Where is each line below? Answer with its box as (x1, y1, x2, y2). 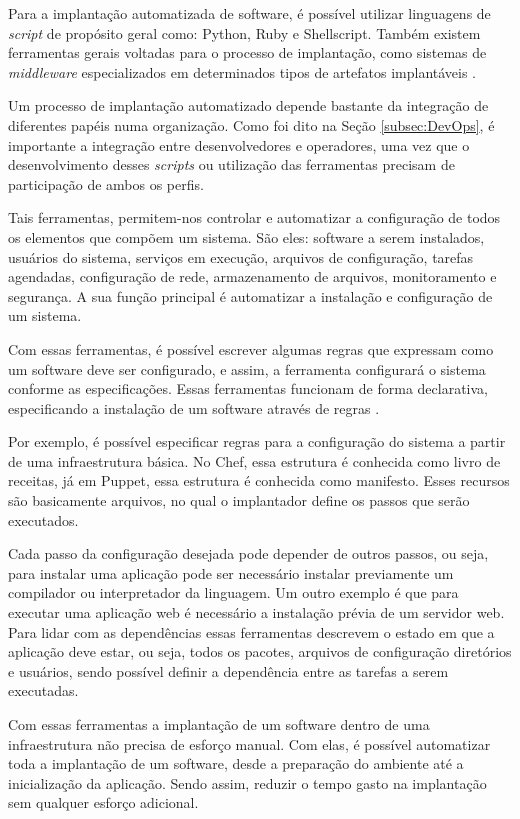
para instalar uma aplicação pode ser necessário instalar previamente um (8, 562, 454, 583)
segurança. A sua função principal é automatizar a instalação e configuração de (8, 285, 493, 306)
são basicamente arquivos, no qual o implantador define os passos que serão (8, 490, 470, 511)
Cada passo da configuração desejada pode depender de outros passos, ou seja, (8, 543, 489, 564)
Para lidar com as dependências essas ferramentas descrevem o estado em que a (8, 621, 495, 642)
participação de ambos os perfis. (8, 173, 204, 194)
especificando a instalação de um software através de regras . (8, 397, 380, 418)
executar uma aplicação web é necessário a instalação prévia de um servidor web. (8, 602, 505, 623)
